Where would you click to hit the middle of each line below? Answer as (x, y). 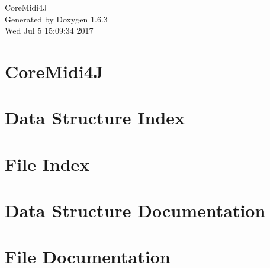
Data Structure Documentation (135, 210)
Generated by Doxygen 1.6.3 (56, 19)
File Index (47, 164)
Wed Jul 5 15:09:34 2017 (49, 30)
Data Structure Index (95, 117)
